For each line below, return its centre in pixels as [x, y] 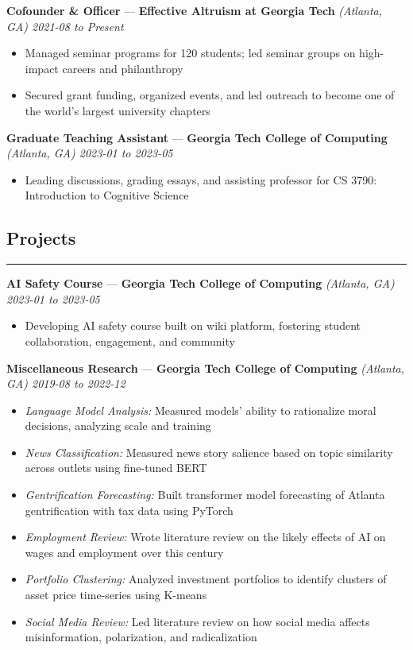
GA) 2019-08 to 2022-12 [66, 383]
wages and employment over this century [124, 552]
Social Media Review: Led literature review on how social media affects [197, 621]
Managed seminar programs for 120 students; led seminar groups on [190, 53]
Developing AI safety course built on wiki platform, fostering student [193, 325]
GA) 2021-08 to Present [65, 26]
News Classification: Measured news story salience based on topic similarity [209, 452]
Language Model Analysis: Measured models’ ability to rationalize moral [201, 410]
